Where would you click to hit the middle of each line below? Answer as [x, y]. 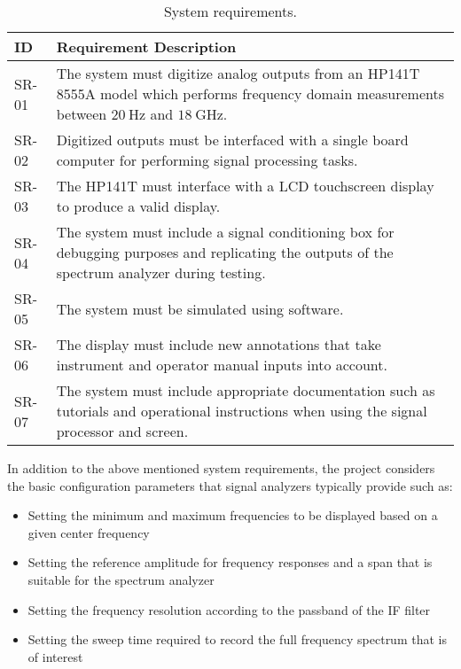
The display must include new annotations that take [219, 344]
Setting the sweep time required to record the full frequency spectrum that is [237, 639]
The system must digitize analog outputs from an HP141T [238, 73]
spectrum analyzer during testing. [161, 272]
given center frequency [89, 532]
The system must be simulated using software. [200, 308]
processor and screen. [122, 431]
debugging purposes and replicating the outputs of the [225, 252]
